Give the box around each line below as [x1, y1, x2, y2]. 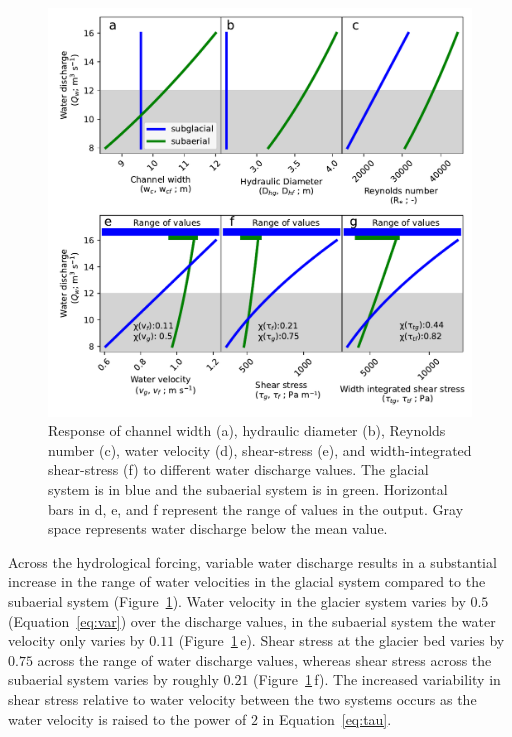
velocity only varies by [8, 630, 145, 651]
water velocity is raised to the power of [8, 708, 247, 729]
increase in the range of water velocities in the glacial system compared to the [8, 571, 486, 592]
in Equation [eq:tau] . [262, 708, 392, 729]
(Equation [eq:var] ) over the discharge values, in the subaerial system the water [8, 610, 496, 631]
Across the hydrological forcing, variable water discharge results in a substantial [8, 551, 497, 572]
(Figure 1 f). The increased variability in [253, 669, 501, 690]
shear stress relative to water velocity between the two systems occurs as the [8, 688, 477, 709]
